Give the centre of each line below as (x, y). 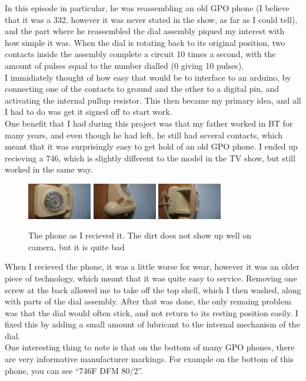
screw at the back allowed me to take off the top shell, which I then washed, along (153, 289)
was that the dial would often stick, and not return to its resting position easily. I (152, 312)
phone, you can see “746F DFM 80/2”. (74, 370)
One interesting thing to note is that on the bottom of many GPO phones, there (150, 347)
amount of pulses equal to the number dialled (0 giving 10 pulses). (124, 65)
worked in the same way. (49, 169)
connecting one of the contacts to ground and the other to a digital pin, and (142, 89)
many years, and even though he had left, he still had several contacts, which (144, 135)
